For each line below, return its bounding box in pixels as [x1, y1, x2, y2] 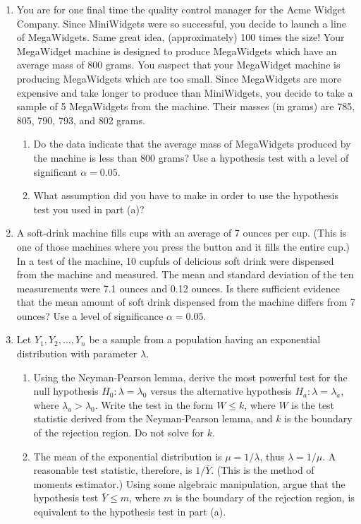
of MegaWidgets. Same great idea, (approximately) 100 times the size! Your [16, 30, 345, 44]
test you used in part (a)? [33, 201, 145, 216]
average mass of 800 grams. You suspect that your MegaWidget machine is [16, 57, 341, 72]
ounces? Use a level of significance [16, 308, 164, 323]
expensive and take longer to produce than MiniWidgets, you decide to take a [16, 85, 353, 100]
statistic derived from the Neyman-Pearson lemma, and [33, 411, 273, 426]
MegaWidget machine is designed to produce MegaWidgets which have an [16, 43, 337, 58]
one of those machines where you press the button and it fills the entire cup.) [16, 239, 350, 254]
